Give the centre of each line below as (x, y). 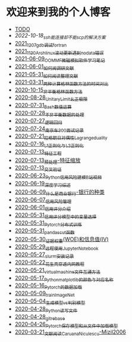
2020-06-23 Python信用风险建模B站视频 (58, 176)
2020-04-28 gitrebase (40, 317)
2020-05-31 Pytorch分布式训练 (48, 223)
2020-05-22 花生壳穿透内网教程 (50, 263)
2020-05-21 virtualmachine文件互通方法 (58, 271)
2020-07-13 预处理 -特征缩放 (48, 161)
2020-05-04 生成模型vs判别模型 (50, 301)
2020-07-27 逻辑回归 (38, 121)
